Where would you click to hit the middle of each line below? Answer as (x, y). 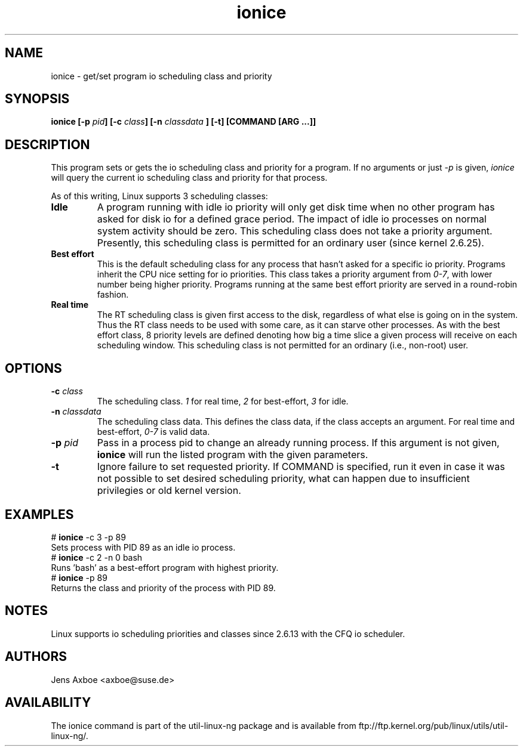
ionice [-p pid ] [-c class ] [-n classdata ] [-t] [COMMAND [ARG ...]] (184, 122)
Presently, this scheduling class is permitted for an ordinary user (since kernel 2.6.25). (290, 243)
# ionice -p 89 (79, 577)
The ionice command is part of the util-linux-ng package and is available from (204, 725)
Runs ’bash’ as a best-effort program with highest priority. (165, 567)
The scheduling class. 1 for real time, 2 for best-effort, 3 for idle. (223, 401)
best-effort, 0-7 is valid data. (153, 432)
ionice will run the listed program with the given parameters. (233, 455)
